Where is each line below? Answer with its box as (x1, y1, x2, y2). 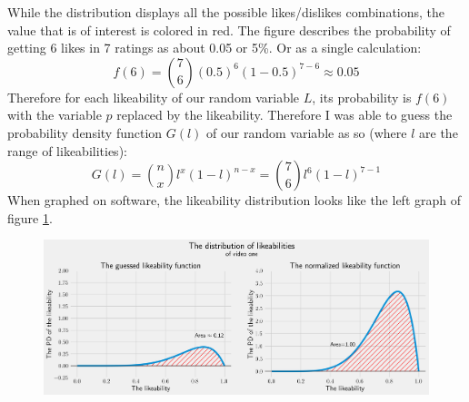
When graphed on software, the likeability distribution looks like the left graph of (7, 191, 461, 210)
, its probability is (312, 87, 412, 106)
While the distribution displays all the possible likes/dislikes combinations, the (7, 3, 445, 21)
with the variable (7, 105, 102, 124)
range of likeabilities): (7, 141, 127, 160)
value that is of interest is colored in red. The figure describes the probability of (7, 20, 451, 39)
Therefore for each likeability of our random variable (7, 87, 300, 106)
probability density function (7, 123, 163, 142)
